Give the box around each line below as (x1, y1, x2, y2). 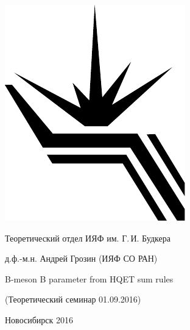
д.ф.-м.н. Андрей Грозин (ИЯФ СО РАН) (5, 252, 158, 265)
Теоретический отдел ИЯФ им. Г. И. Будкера (5, 231, 171, 244)
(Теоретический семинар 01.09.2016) (5, 293, 141, 306)
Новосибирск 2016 (5, 313, 73, 326)
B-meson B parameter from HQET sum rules (5, 272, 174, 285)
